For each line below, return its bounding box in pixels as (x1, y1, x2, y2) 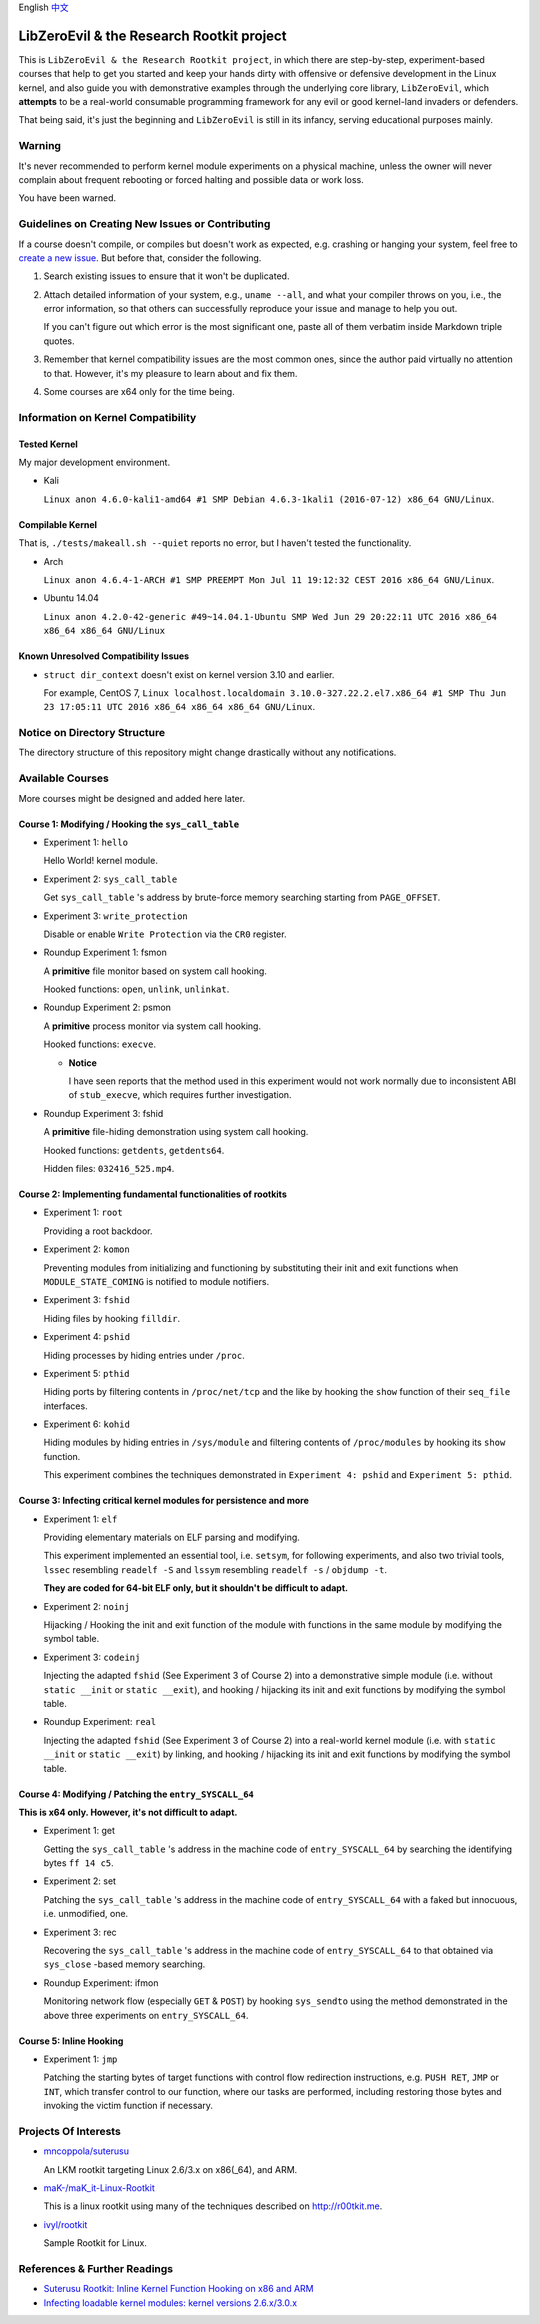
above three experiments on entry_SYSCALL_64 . (43, 2009, 249, 2021)
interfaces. (43, 1400, 89, 1412)
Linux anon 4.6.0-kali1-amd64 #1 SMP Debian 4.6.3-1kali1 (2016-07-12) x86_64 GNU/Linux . (43, 493, 495, 505)
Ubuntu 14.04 (43, 592, 100, 604)
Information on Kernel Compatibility (18, 410, 197, 424)
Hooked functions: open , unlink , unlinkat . (43, 983, 230, 995)
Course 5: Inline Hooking (18, 2035, 124, 2047)
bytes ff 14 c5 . (43, 1857, 114, 1869)
